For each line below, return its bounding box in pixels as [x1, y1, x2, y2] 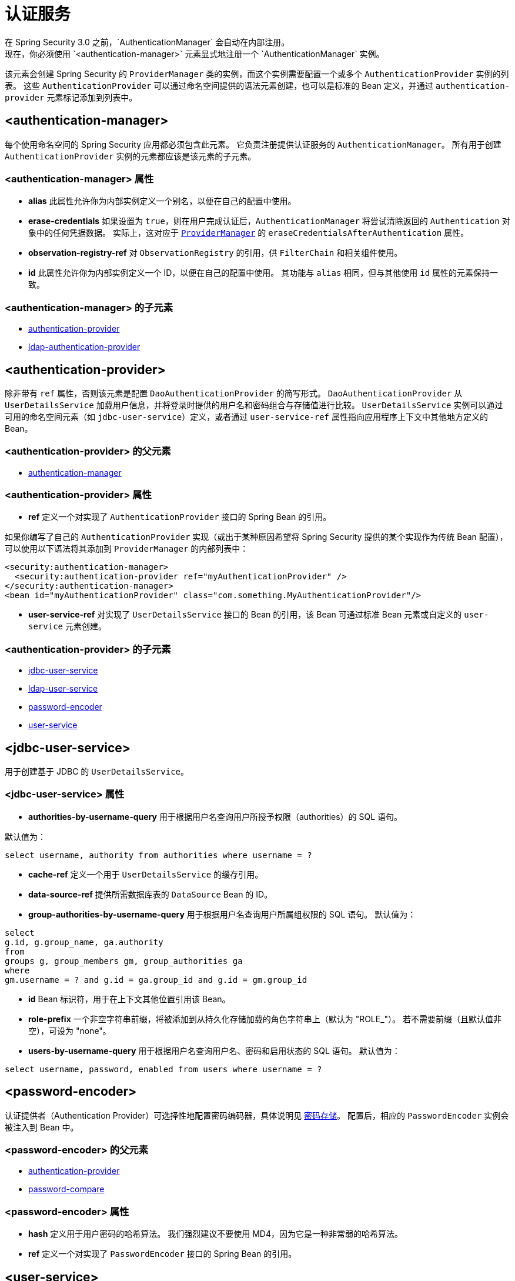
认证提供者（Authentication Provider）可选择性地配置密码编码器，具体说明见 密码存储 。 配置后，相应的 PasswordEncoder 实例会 [5, 1110, 509, 1120]
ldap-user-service [28, 683, 98, 694]
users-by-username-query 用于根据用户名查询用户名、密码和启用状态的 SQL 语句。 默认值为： [28, 1045, 400, 1056]
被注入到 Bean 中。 [5, 1122, 79, 1132]
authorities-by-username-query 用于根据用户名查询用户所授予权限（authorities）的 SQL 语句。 [28, 811, 403, 822]
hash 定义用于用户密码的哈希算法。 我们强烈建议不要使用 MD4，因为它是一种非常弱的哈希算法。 [28, 1229, 403, 1239]
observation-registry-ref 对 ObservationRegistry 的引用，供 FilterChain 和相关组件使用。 [28, 248, 403, 258]
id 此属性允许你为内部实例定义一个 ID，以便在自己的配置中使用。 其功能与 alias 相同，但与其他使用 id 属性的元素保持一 [28, 268, 499, 278]
